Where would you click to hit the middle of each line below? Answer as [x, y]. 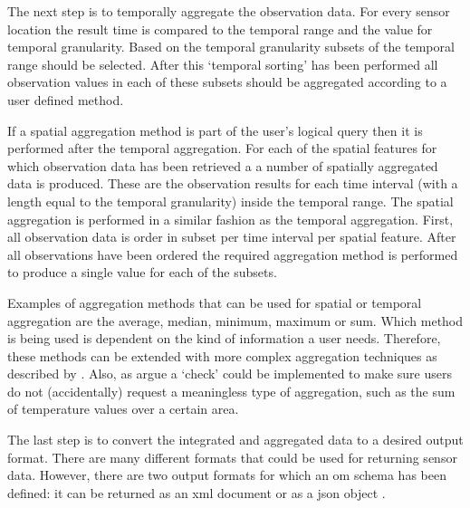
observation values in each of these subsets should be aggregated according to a [227, 82]
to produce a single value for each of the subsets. [142, 272]
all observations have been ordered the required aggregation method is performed [233, 254]
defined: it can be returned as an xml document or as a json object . [197, 492]
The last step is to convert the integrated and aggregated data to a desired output [235, 440]
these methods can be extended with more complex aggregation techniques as [222, 355]
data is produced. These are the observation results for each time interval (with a [233, 183]
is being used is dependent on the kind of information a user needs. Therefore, [224, 338]
